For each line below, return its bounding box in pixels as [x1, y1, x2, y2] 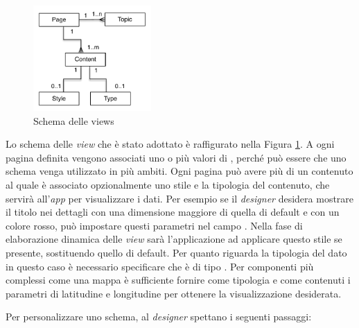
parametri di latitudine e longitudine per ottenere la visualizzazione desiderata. [6, 286, 342, 300]
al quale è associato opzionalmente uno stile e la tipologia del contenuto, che [6, 178, 330, 192]
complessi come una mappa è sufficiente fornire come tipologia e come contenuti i [6, 273, 351, 287]
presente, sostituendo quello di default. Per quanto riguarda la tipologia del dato [6, 245, 347, 259]
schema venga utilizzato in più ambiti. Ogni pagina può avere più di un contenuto [6, 164, 353, 178]
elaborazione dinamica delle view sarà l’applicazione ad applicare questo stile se [6, 232, 342, 246]
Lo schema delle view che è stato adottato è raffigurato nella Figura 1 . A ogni [6, 137, 335, 151]
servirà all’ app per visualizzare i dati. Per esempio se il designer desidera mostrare [6, 191, 354, 205]
